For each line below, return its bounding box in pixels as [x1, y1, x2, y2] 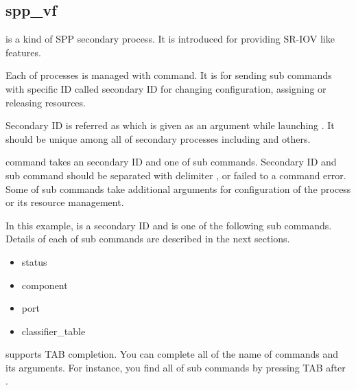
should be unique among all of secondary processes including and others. [5, 131, 311, 146]
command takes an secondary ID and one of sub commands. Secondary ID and [5, 154, 337, 169]
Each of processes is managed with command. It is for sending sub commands [5, 68, 332, 82]
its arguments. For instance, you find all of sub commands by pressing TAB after [5, 360, 346, 374]
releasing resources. [5, 95, 86, 109]
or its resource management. [5, 195, 124, 209]
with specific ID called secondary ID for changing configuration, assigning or [5, 81, 327, 95]
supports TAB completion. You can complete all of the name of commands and [5, 347, 339, 361]
